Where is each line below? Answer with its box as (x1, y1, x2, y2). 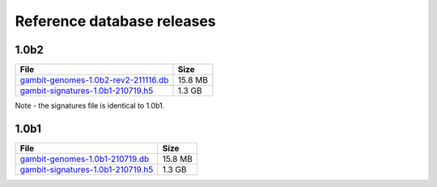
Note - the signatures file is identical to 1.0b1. (15, 101, 165, 111)
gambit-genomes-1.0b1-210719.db (19, 153, 150, 164)
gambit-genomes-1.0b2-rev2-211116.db (19, 74, 169, 86)
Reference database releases (15, 12, 216, 30)
